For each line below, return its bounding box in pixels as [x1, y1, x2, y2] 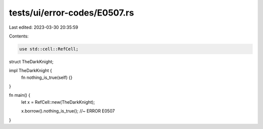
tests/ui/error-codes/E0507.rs [9, 7, 134, 18]
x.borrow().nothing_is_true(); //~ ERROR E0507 [21, 108, 115, 114]
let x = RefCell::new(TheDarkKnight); [21, 99, 95, 105]
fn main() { [9, 92, 31, 98]
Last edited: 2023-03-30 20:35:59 [9, 24, 78, 30]
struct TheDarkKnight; [9, 58, 54, 64]
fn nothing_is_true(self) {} [21, 74, 73, 80]
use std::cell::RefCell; [19, 46, 79, 52]
